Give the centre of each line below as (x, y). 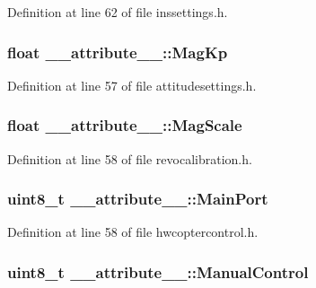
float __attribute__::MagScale (125, 125)
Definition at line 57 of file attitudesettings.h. (132, 85)
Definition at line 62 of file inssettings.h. (118, 12)
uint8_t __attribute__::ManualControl (158, 271)
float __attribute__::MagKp (118, 52)
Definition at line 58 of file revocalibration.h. (130, 158)
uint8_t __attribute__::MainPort (138, 199)
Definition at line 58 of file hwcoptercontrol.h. (133, 232)
